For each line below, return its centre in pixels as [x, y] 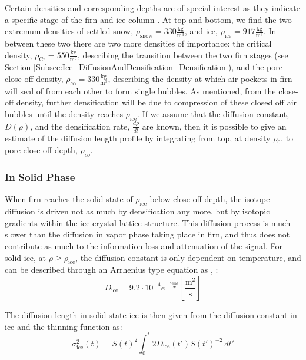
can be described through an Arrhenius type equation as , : [112, 270]
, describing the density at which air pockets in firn [200, 78]
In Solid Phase [40, 177]
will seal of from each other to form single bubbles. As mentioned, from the [140, 90]
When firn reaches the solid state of [69, 199]
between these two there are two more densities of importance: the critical [138, 43]
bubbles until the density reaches [64, 113]
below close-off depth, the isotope [210, 199]
